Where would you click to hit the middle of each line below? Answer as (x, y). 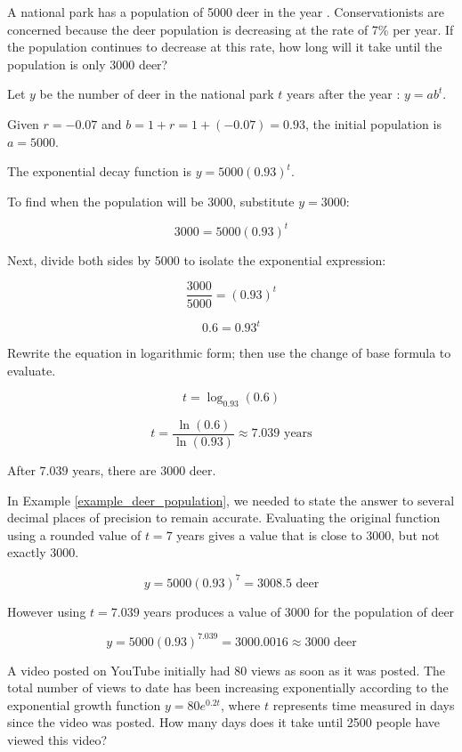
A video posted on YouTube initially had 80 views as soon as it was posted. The (227, 670)
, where (240, 704)
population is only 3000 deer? (88, 64)
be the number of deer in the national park (157, 94)
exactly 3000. (43, 552)
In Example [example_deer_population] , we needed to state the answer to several (231, 500)
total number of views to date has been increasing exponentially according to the (228, 687)
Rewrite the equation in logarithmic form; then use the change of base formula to (229, 352)
